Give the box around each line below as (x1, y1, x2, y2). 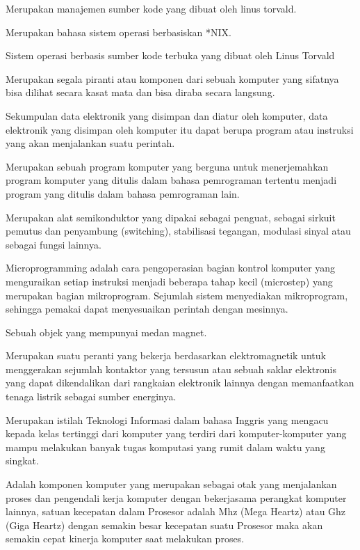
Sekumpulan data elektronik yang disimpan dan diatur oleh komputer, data (6, 108, 328, 123)
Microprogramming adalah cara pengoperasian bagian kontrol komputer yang (6, 260, 336, 275)
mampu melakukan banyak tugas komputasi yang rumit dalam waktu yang (6, 439, 325, 454)
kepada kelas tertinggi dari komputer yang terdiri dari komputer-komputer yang (6, 426, 347, 441)
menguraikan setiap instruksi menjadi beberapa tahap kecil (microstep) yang (6, 274, 333, 288)
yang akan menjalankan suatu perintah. (6, 136, 175, 150)
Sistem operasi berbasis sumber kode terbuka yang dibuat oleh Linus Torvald (6, 48, 335, 63)
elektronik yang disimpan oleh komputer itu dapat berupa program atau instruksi (6, 122, 354, 136)
